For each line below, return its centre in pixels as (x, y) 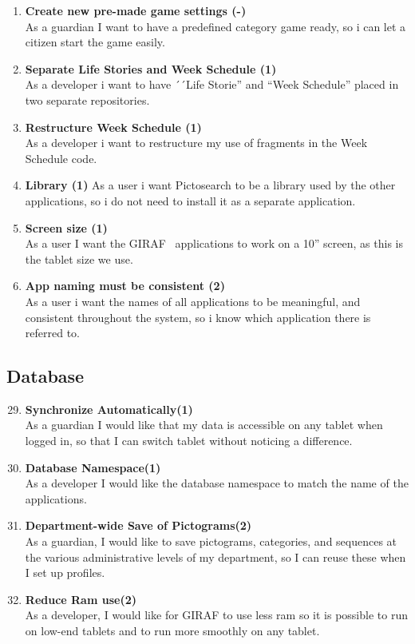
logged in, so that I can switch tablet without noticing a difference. (189, 441)
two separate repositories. (87, 99)
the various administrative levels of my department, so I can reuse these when (215, 557)
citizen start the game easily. (95, 42)
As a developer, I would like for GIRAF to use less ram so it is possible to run (216, 615)
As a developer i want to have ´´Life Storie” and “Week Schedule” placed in (212, 84)
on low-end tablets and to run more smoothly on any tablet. (172, 631)
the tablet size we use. (79, 258)
